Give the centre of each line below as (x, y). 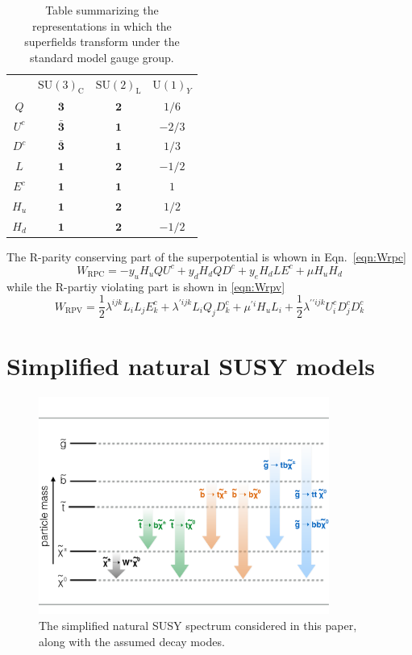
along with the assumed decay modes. (132, 641)
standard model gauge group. (102, 57)
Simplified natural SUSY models (191, 365)
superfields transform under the (102, 42)
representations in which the (102, 25)
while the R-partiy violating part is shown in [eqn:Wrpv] (146, 286)
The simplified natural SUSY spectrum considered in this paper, (198, 626)
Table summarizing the (102, 10)
